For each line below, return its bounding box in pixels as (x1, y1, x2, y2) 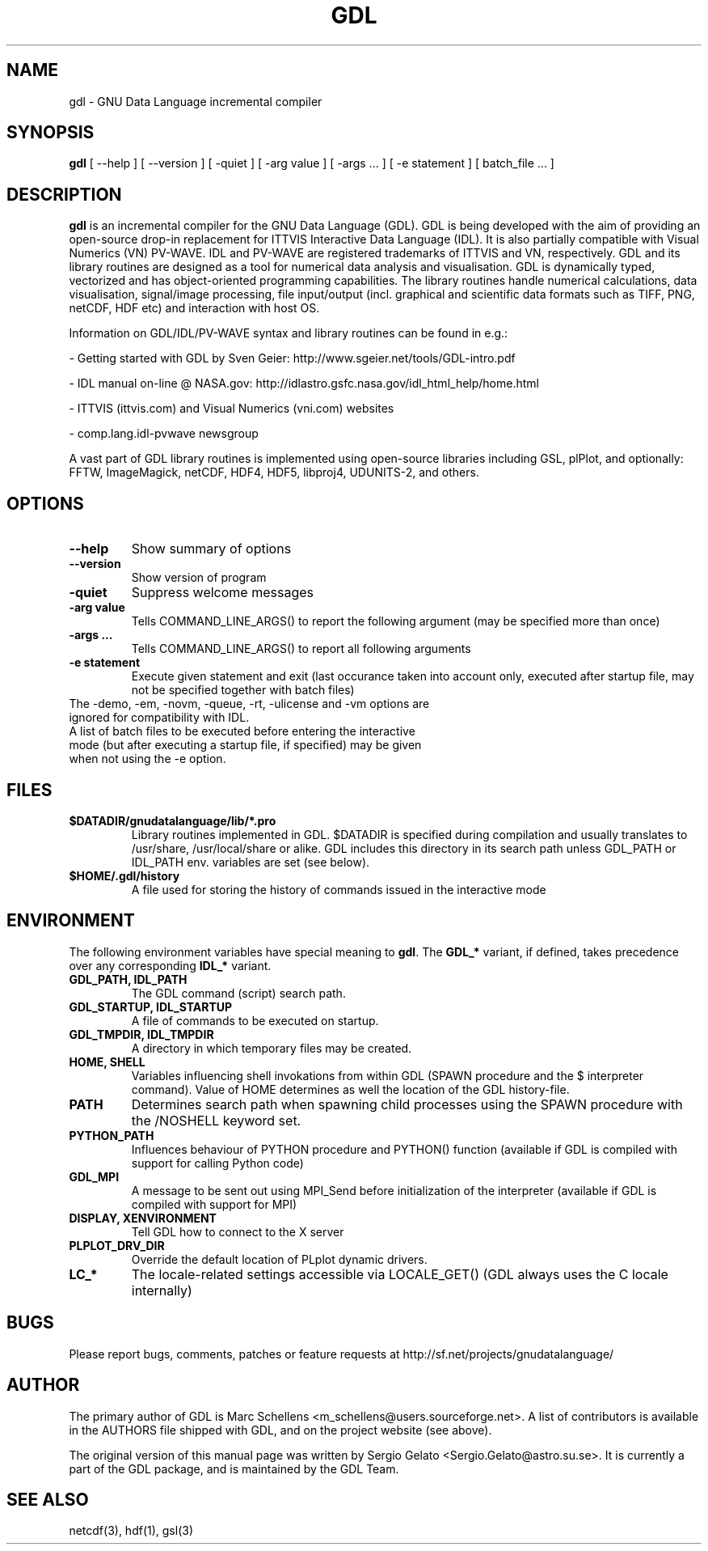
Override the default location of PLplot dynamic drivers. (131, 1252, 428, 1266)
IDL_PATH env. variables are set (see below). (131, 854, 370, 869)
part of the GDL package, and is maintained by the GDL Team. (69, 1461, 399, 1476)
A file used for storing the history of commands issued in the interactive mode (131, 882, 546, 896)
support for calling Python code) (131, 1155, 304, 1170)
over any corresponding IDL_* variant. (69, 958, 272, 973)
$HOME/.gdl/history (69, 868, 180, 883)
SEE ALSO (6, 1489, 89, 1510)
